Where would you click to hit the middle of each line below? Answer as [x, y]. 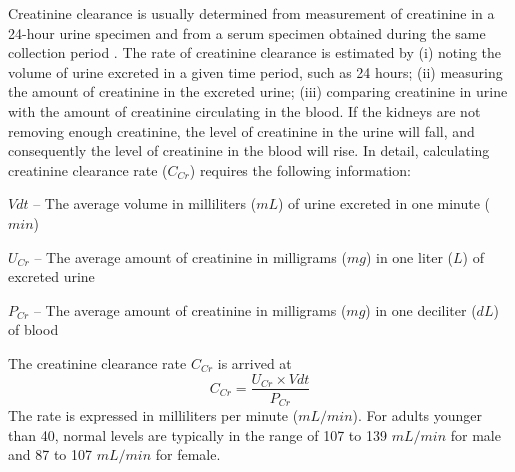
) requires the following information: [300, 169]
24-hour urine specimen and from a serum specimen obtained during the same [247, 32]
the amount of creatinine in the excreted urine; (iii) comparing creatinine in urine [258, 91]
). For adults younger [417, 415]
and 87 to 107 [50, 454]
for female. [188, 454]
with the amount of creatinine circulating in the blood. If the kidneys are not [244, 110]
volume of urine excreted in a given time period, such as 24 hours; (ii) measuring [255, 71]
